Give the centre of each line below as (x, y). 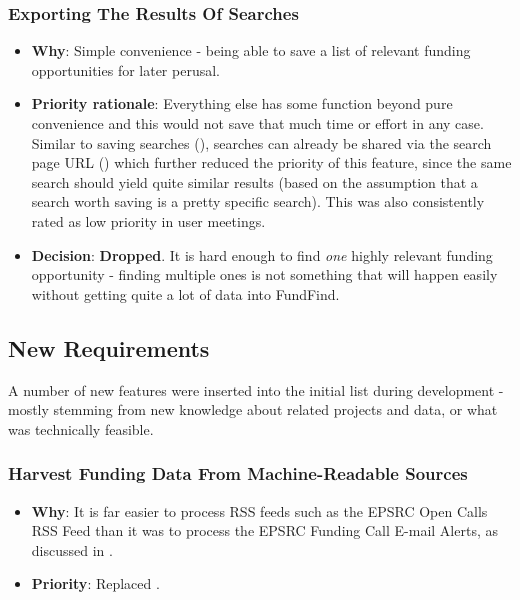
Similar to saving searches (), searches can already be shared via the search (261, 142)
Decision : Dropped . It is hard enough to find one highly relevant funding (262, 254)
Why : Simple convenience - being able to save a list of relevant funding (251, 50)
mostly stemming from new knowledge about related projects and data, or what (253, 409)
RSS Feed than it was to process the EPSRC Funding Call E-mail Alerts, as (264, 530)
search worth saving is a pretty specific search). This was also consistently (258, 201)
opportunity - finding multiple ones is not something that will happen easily (264, 274)
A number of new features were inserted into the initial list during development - (256, 389)
